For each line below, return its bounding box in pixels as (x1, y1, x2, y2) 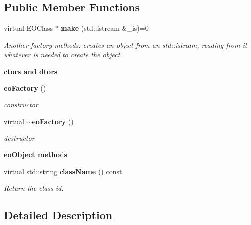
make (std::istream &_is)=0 (61, 23, 149, 33)
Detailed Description (4, 207, 113, 223)
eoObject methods (4, 149, 67, 159)
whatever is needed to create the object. (4, 49, 122, 60)
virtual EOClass (4, 23, 53, 33)
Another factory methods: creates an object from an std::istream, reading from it (4, 39, 247, 50)
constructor (4, 99, 38, 110)
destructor (4, 133, 35, 143)
